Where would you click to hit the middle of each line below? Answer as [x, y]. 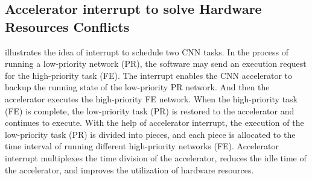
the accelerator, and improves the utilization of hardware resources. [129, 169]
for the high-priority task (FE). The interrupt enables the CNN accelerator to [149, 75]
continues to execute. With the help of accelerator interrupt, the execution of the [154, 123]
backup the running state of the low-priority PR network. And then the [137, 87]
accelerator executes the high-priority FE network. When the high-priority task [151, 98]
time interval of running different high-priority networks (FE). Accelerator [142, 146]
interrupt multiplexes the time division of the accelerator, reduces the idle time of [156, 157]
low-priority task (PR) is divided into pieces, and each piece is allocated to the [150, 134]
